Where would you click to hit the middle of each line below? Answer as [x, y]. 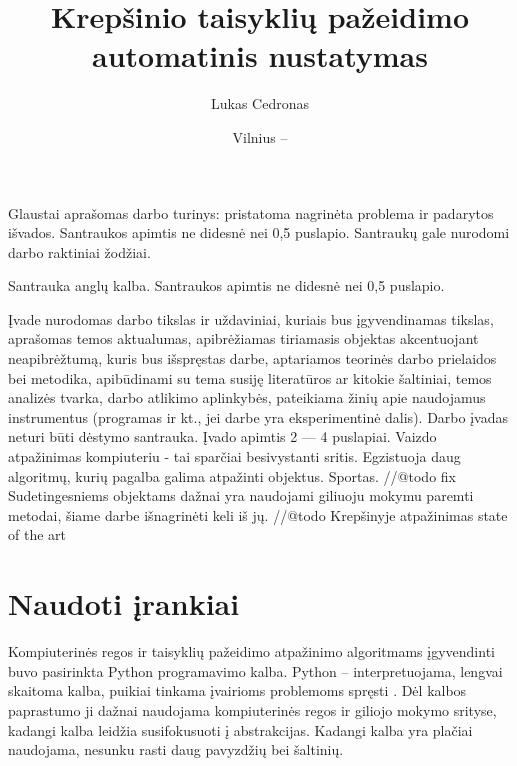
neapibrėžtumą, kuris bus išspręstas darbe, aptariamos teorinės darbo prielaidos [252, 358]
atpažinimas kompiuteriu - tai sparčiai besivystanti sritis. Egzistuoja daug [234, 456]
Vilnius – [260, 136]
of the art [37, 534]
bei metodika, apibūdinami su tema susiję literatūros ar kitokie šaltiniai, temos [250, 377]
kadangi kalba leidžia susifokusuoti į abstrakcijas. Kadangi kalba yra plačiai [240, 729]
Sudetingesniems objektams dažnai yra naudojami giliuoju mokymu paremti [241, 495]
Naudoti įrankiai [124, 603]
